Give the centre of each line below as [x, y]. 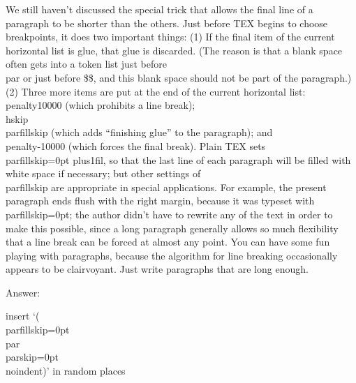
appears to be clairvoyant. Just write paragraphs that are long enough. [157, 269]
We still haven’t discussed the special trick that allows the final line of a [160, 9]
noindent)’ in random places [66, 370]
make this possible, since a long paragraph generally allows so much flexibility [172, 228]
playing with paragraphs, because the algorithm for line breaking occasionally [172, 255]
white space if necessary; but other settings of [103, 173]
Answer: [23, 292]
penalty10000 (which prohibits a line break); [101, 105]
